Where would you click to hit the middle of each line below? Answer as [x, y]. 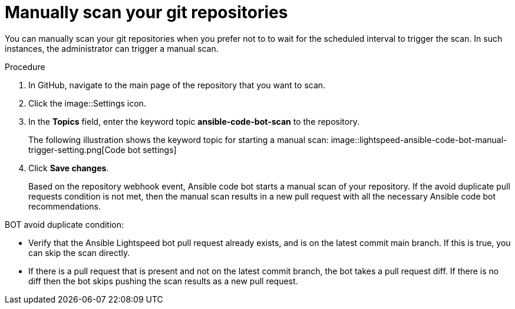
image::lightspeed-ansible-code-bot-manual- [419, 139]
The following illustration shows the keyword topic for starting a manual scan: [179, 139]
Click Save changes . [69, 168]
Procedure [25, 67]
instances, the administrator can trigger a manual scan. [112, 48]
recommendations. [65, 206]
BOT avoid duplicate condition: [65, 224]
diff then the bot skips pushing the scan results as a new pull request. [163, 281]
